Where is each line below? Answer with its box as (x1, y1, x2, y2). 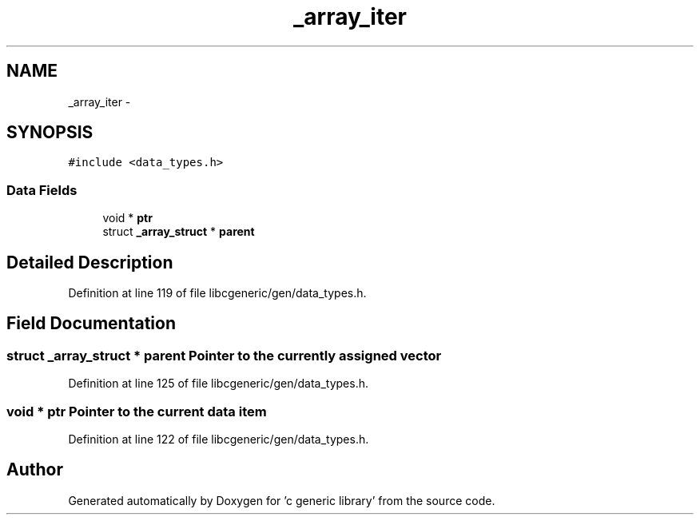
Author (6, 459, 63, 480)
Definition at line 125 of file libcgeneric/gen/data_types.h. (68, 376, 369, 391)
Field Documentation (6, 313, 176, 334)
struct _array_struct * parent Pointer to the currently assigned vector (6, 347, 442, 364)
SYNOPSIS (6, 122, 93, 143)
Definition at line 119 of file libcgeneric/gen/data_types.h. (68, 286, 367, 300)
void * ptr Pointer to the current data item (6, 403, 267, 420)
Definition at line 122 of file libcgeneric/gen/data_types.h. (68, 432, 369, 446)
